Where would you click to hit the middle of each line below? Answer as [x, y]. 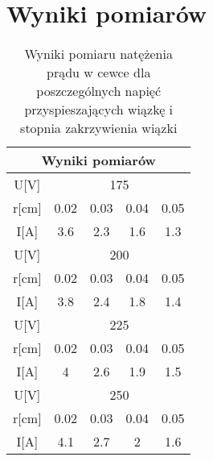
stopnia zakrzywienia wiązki [99, 128]
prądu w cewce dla [99, 73]
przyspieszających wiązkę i [99, 110]
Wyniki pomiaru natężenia [98, 54]
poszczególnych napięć [99, 91]
